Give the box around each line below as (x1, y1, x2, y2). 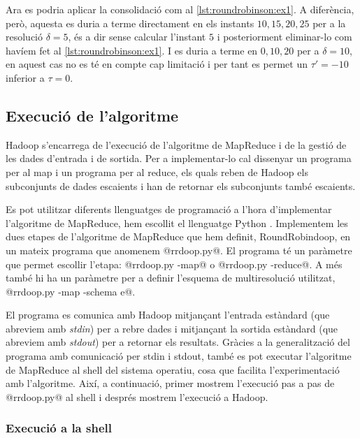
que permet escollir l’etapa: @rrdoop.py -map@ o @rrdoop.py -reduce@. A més (6, 256, 343, 271)
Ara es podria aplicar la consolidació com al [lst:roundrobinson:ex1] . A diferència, (6, 2, 354, 16)
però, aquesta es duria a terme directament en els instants (6, 15, 254, 30)
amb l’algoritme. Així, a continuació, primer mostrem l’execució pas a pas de (6, 376, 335, 390)
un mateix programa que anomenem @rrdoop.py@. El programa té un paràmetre (6, 242, 352, 257)
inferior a (6, 70, 45, 85)
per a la (312, 15, 346, 30)
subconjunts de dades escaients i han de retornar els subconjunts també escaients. (6, 178, 356, 193)
